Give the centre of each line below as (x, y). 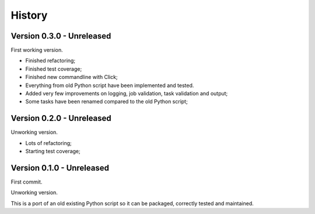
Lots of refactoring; (49, 143)
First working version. (37, 50)
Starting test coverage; (53, 151)
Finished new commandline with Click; (71, 77)
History (29, 15)
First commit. (27, 182)
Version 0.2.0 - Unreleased (61, 118)
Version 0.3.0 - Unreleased (61, 36)
